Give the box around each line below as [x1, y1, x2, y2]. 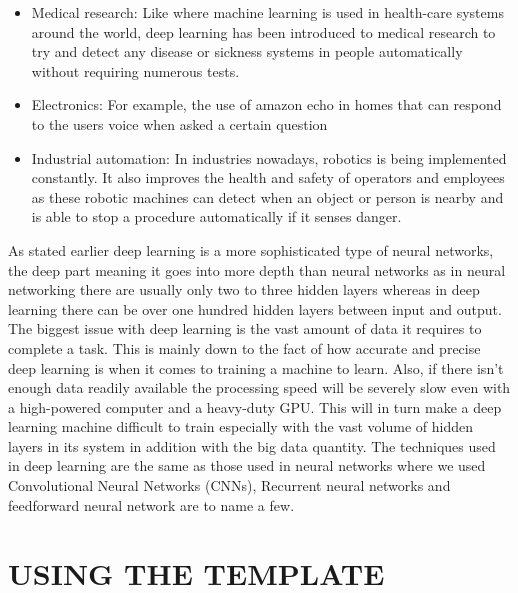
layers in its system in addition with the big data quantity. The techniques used [8, 435, 496, 456]
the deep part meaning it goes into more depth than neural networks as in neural [8, 259, 506, 280]
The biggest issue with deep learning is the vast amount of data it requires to [8, 318, 482, 339]
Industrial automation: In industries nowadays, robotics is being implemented [31, 147, 507, 168]
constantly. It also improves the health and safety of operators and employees [31, 167, 505, 188]
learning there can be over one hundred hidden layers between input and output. [8, 298, 502, 319]
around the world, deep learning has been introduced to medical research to [31, 21, 496, 42]
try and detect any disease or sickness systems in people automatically [31, 41, 463, 62]
